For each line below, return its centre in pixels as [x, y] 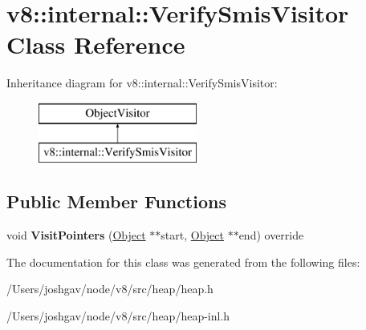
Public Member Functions [116, 201]
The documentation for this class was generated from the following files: [183, 262]
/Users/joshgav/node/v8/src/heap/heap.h [110, 289]
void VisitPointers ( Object [76, 235]
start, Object [192, 235]
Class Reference [96, 44]
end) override [271, 235]
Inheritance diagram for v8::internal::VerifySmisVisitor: [142, 83]
